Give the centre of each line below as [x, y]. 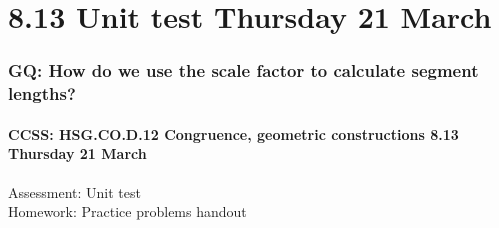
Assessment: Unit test [74, 191]
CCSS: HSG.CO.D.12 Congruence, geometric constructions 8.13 [233, 133]
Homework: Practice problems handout [127, 211]
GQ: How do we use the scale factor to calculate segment [243, 70]
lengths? [42, 93]
